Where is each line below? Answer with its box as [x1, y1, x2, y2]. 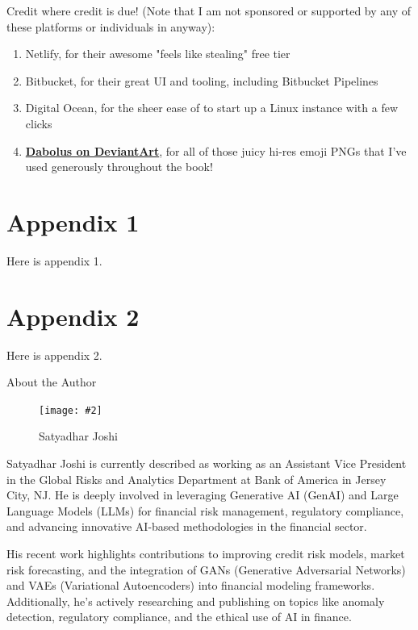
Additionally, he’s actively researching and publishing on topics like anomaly [6, 592, 385, 609]
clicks [25, 115, 52, 131]
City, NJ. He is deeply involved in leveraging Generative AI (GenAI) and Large [6, 486, 399, 503]
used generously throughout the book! [25, 158, 213, 175]
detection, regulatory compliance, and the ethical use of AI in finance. [6, 608, 352, 625]
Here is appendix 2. [6, 346, 102, 363]
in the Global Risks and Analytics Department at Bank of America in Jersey [6, 470, 387, 487]
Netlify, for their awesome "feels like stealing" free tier [25, 45, 291, 62]
